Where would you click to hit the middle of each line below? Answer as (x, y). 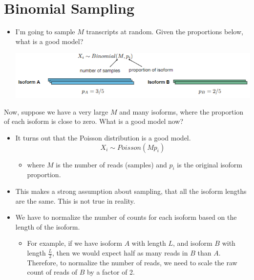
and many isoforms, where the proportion (181, 111)
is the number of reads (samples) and (111, 164)
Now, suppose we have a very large (56, 111)
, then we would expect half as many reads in (120, 253)
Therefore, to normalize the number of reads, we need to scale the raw (132, 262)
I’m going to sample (45, 32)
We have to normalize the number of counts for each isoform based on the (126, 217)
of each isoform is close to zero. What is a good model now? (94, 121)
